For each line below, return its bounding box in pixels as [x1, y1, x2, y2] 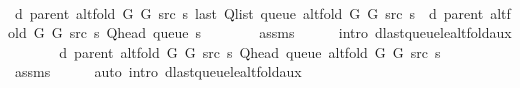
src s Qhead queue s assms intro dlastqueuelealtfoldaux [69, 22, 512, 43]
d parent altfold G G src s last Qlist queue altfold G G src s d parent [14, 2, 484, 23]
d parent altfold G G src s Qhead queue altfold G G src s [59, 41, 441, 62]
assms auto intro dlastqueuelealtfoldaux [14, 61, 302, 82]
